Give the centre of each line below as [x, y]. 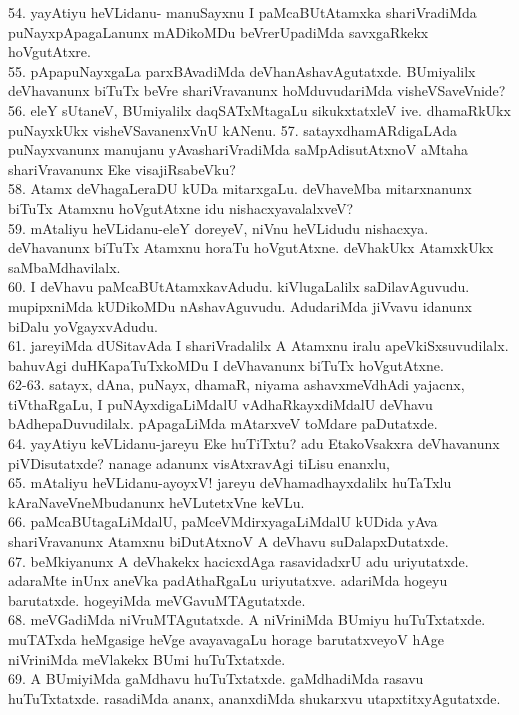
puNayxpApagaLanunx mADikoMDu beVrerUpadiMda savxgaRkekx [218, 31]
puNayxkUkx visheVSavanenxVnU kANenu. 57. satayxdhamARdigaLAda [232, 129]
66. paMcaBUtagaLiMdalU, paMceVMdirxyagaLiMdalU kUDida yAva [223, 521]
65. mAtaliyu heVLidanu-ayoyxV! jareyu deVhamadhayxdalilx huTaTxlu [230, 482]
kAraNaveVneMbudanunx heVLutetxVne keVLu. [156, 501]
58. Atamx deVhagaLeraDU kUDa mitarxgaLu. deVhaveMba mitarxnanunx [240, 188]
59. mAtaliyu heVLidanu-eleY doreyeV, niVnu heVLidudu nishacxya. [218, 227]
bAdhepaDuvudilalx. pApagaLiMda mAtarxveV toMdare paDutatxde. [223, 423]
